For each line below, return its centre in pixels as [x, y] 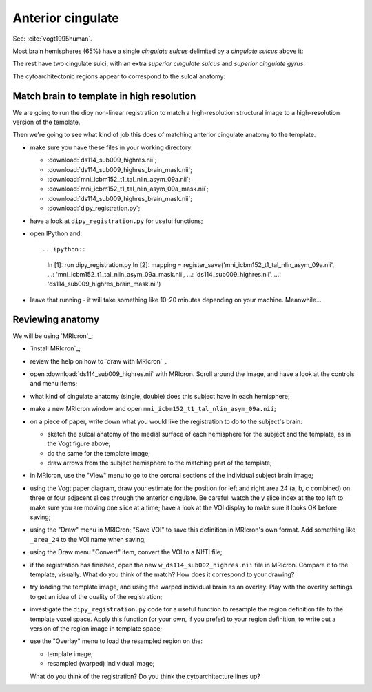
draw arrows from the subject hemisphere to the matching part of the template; [159, 463]
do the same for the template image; [99, 453]
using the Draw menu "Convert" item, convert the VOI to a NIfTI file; [126, 552]
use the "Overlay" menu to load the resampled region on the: [116, 641]
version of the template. [46, 122]
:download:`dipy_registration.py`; [94, 208]
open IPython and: [56, 233]
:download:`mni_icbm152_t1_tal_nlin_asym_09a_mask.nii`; [128, 189]
